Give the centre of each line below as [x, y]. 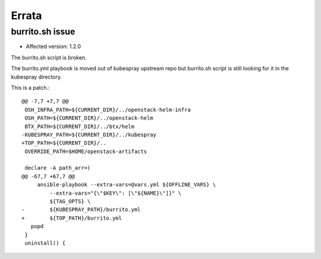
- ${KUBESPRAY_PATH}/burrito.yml [81, 210]
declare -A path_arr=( [58, 168]
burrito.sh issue [43, 32]
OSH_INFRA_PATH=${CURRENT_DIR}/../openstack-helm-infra [108, 110]
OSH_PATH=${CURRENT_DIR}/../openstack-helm [89, 118]
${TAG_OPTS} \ [70, 202]
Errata [26, 15]
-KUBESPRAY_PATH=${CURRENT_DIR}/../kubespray [89, 135]
